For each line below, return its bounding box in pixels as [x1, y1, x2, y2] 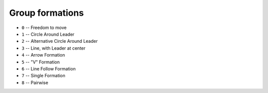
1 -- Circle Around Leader [21, 31, 74, 37]
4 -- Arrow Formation [21, 52, 66, 58]
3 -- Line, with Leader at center [21, 45, 86, 51]
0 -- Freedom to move [21, 25, 67, 31]
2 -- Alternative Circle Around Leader [21, 38, 98, 44]
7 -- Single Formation [21, 73, 66, 79]
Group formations [9, 7, 84, 18]
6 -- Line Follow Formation [21, 65, 76, 71]
